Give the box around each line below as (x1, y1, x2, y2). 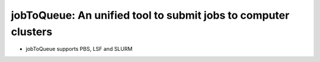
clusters (11, 25, 53, 38)
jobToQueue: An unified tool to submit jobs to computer (11, 9, 290, 22)
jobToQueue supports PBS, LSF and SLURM (25, 46, 133, 53)
